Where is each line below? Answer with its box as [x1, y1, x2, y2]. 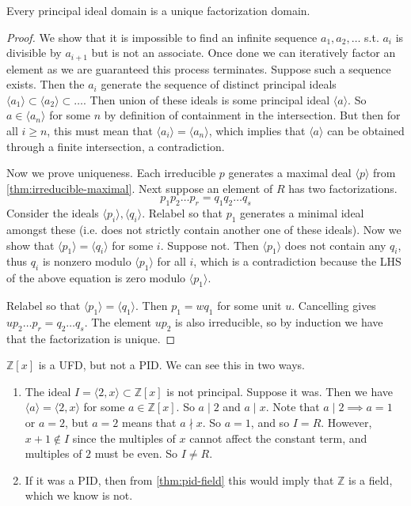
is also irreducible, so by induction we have [175, 313, 383, 330]
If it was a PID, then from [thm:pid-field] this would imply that [25, 471, 334, 488]
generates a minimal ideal [240, 205, 364, 221]
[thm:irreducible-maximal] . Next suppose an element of [6, 179, 273, 196]
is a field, [348, 471, 393, 488]
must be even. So [94, 445, 178, 462]
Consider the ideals [6, 205, 99, 221]
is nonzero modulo [42, 253, 131, 270]
